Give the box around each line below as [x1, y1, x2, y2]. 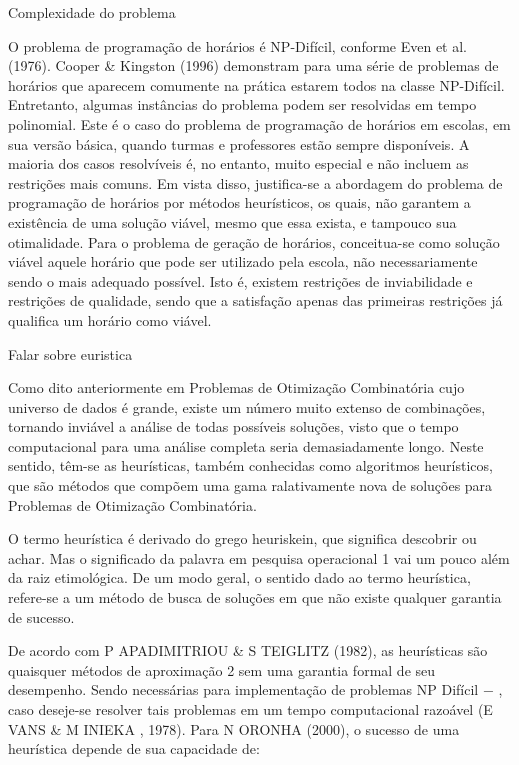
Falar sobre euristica [8, 343, 133, 364]
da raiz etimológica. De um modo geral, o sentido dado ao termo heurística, [8, 567, 471, 588]
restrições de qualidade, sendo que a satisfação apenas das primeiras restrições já [8, 290, 503, 311]
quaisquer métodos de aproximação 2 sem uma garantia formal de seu [8, 659, 436, 680]
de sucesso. [8, 606, 75, 627]
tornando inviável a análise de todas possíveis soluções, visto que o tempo [8, 416, 459, 437]
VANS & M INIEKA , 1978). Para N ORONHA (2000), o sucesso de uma [8, 718, 460, 739]
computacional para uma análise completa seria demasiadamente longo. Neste [8, 435, 484, 456]
